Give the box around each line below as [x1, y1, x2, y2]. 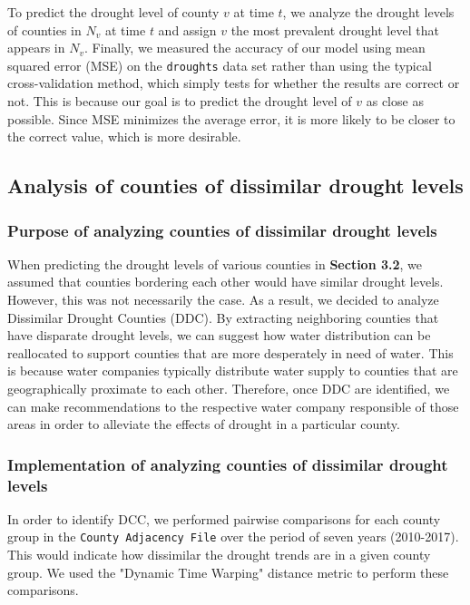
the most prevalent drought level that [230, 20, 439, 39]
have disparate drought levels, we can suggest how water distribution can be [7, 326, 431, 345]
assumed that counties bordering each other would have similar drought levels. [7, 272, 444, 291]
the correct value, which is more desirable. [7, 127, 241, 146]
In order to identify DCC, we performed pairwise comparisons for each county [7, 509, 441, 528]
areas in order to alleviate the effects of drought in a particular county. [7, 415, 400, 434]
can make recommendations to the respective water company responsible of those [7, 396, 459, 415]
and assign [158, 20, 217, 39]
